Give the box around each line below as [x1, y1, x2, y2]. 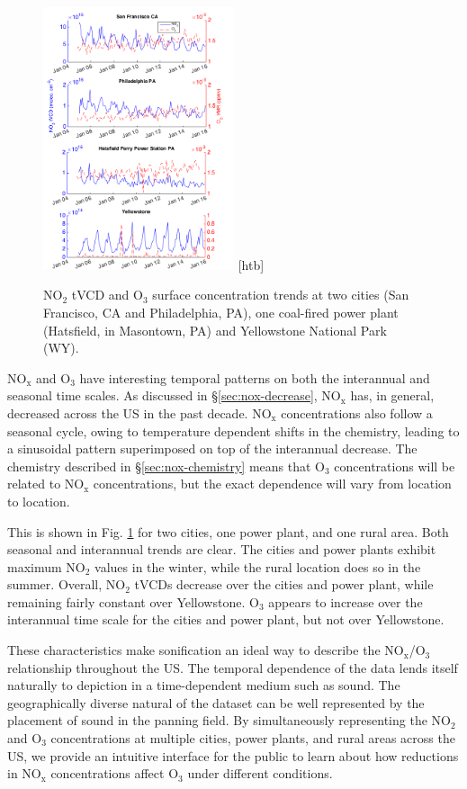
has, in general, [350, 386, 435, 405]
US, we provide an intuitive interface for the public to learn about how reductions [7, 746, 459, 765]
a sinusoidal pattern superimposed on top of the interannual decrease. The [7, 439, 418, 458]
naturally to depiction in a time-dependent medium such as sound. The [7, 676, 400, 695]
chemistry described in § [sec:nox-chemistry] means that [7, 456, 311, 475]
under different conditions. [187, 764, 333, 783]
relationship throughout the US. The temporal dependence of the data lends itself [7, 658, 458, 677]
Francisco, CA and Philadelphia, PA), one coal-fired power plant [43, 302, 399, 321]
